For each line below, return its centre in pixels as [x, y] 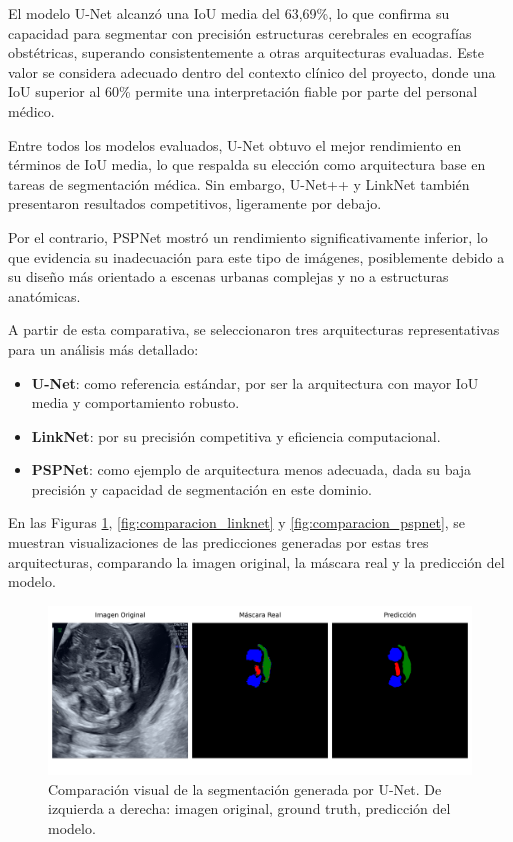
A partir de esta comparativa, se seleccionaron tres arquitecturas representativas [254, 329]
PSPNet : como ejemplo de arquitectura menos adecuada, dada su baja [251, 469]
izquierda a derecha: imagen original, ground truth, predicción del [249, 808]
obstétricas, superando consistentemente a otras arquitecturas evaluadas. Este [246, 52]
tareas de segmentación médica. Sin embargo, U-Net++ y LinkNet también [239, 183]
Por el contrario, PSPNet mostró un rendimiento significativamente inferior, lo [248, 236]
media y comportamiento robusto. [135, 402]
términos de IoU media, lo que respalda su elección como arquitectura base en [247, 164]
